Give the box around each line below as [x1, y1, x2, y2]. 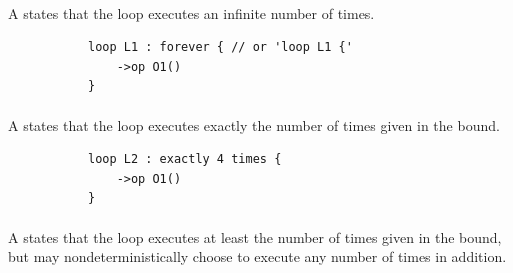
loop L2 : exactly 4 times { [88, 152, 282, 167]
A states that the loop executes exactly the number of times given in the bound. [8, 114, 500, 135]
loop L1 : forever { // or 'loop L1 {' [88, 40, 353, 55]
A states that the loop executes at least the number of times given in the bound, [8, 226, 502, 247]
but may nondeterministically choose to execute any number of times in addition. [8, 246, 507, 267]
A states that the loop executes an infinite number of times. [8, 2, 375, 23]
